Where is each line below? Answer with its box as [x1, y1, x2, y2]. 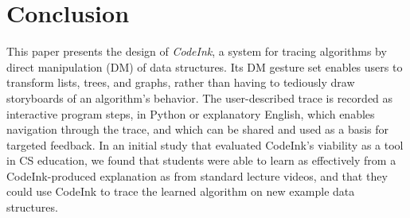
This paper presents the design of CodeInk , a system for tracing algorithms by [6, 43, 387, 60]
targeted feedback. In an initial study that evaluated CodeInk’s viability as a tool [6, 136, 404, 153]
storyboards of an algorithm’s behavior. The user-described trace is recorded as [6, 89, 393, 106]
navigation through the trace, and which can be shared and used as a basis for [6, 121, 389, 138]
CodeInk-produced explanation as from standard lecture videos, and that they [6, 167, 388, 184]
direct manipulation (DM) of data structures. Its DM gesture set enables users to [6, 58, 403, 75]
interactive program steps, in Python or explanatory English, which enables [6, 105, 375, 122]
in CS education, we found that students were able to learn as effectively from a [6, 152, 396, 169]
